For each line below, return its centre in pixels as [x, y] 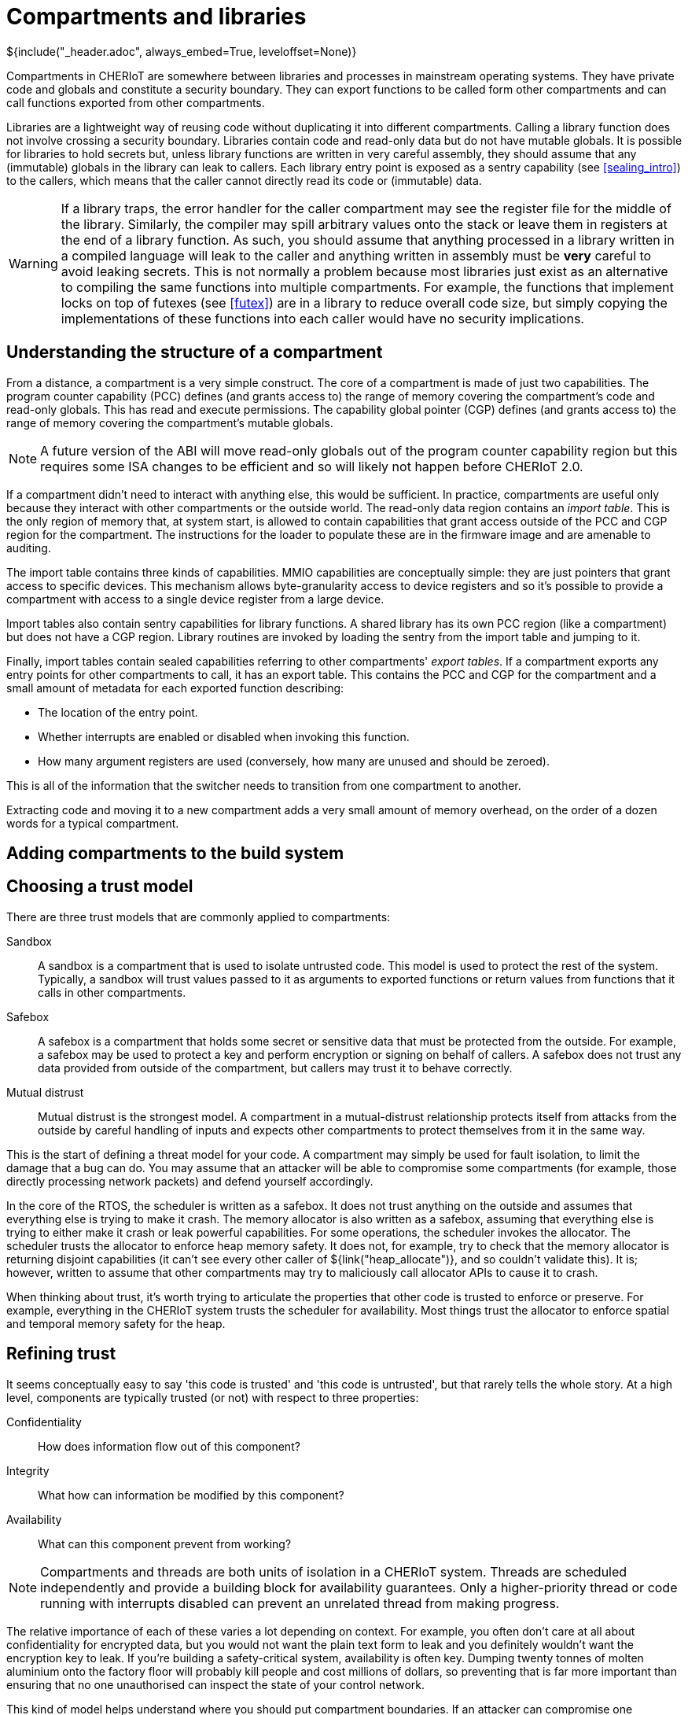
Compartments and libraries [156, 17]
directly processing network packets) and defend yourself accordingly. [190, 1181]
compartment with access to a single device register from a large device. [195, 599]
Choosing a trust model [100, 887]
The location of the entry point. [118, 712]
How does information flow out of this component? [169, 1446]
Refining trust [61, 1354]
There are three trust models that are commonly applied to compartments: [199, 917]
